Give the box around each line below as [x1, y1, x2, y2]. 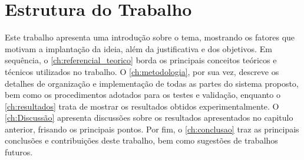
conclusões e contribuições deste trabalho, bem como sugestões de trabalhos [5, 134, 278, 147]
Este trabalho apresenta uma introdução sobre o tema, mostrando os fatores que [5, 31, 295, 43]
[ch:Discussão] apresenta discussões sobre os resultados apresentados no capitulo [5, 111, 293, 124]
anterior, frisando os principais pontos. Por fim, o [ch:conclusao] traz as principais [5, 122, 299, 135]
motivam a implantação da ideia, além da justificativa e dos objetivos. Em [5, 42, 272, 55]
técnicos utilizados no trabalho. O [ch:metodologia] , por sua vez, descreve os [5, 65, 279, 77]
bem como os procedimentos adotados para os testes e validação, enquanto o [5, 88, 280, 101]
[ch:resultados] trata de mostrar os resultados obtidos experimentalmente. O [5, 100, 279, 112]
